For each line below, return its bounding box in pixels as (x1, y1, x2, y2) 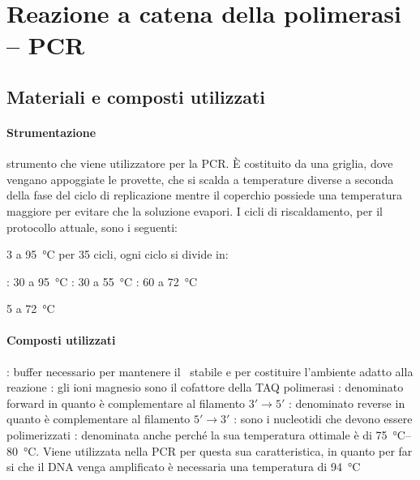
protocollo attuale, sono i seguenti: (6, 218, 178, 235)
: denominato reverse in (288, 394, 405, 411)
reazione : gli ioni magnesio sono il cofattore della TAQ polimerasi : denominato (6, 379, 404, 396)
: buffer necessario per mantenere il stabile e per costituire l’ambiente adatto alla (6, 362, 414, 379)
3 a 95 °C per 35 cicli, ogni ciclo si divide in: (6, 246, 229, 263)
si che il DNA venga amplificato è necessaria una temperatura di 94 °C (6, 458, 361, 475)
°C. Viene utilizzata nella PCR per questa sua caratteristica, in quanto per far (23, 442, 413, 459)
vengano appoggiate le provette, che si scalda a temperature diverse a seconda (6, 170, 394, 187)
